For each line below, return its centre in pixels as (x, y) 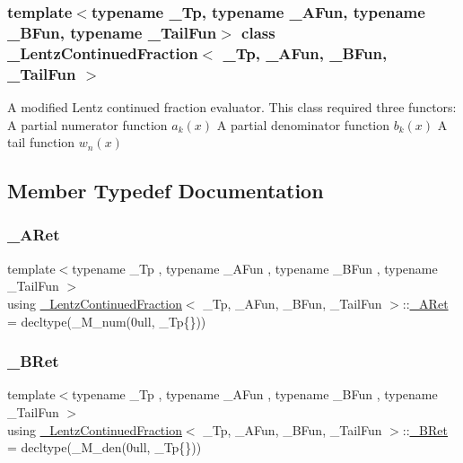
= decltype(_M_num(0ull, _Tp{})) (107, 321)
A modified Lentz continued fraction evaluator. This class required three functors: (232, 106)
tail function (41, 142)
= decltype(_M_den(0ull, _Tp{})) (105, 447)
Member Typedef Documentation (166, 191)
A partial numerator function (87, 124)
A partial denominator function (303, 124)
